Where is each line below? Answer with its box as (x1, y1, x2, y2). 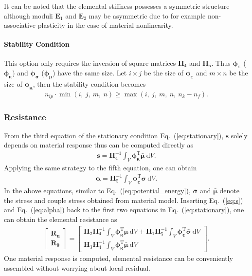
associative (4, 20, 36, 30)
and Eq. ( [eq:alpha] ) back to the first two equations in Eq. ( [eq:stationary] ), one (4, 204, 244, 215)
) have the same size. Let (52, 68, 127, 78)
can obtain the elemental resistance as (4, 214, 117, 224)
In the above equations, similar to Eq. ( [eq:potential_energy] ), (4, 185, 191, 196)
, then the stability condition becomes (33, 79, 146, 89)
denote (219, 185, 239, 196)
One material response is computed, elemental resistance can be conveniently (4, 253, 234, 263)
